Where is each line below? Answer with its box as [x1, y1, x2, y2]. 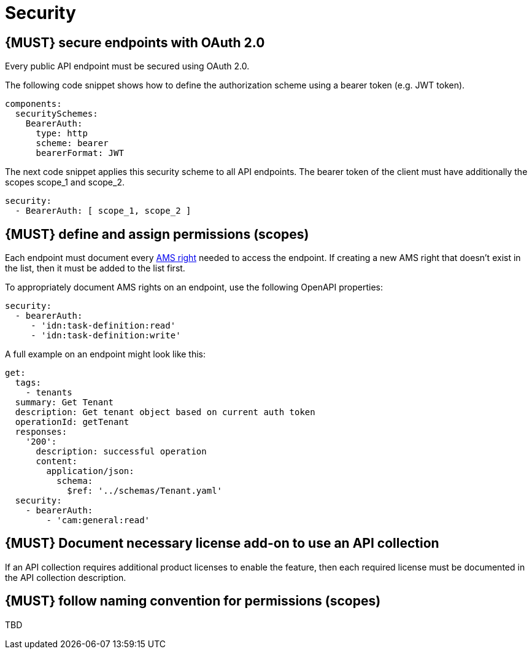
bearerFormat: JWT [36, 148, 124, 158]
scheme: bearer [36, 138, 109, 149]
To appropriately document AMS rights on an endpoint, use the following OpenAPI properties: [5, 282, 384, 293]
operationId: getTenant [15, 417, 129, 427]
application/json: [46, 466, 134, 477]
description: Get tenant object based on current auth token [15, 407, 315, 418]
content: [36, 456, 78, 467]
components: [5, 99, 62, 109]
